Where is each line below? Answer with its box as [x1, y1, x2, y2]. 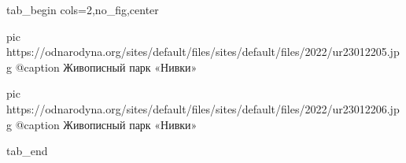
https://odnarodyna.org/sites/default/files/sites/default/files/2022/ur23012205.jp [6, 43, 400, 60]
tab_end [6, 143, 48, 159]
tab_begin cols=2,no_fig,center [6, 2, 159, 17]
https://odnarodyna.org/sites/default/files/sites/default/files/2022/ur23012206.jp [6, 100, 400, 117]
